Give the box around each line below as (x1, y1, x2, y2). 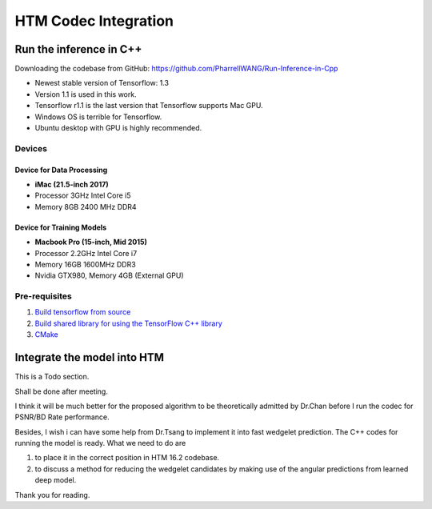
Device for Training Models (14, 222, 107, 232)
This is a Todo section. (14, 372, 90, 382)
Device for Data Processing (14, 165, 108, 174)
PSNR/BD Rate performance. (14, 412, 110, 422)
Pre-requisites (14, 291, 72, 302)
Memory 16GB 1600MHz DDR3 (34, 259, 136, 269)
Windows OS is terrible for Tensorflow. (34, 112, 162, 122)
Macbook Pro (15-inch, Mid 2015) (34, 237, 148, 247)
